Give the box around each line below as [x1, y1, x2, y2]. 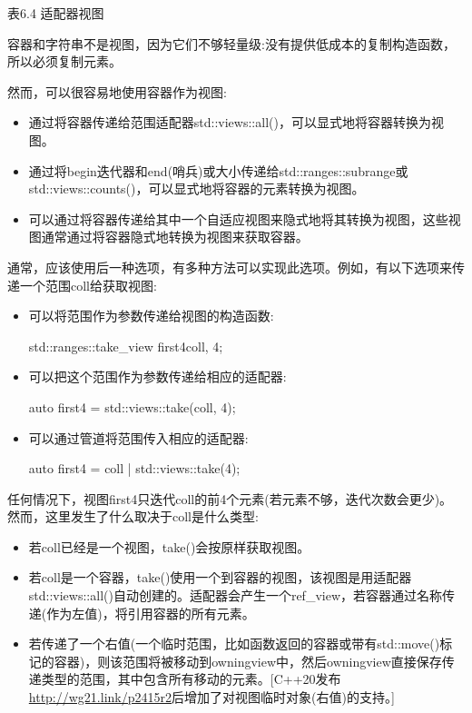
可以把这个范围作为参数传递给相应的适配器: [28, 367, 287, 386]
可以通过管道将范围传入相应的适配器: [28, 428, 249, 447]
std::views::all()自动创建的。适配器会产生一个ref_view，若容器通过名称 [28, 586, 443, 605]
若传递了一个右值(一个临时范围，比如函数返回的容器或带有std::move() [28, 634, 440, 653]
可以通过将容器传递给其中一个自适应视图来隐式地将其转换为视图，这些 [28, 209, 448, 228]
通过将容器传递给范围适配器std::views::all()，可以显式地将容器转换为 [28, 113, 431, 132]
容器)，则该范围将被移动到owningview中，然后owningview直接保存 [54, 651, 442, 670]
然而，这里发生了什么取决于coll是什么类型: [7, 507, 259, 526]
